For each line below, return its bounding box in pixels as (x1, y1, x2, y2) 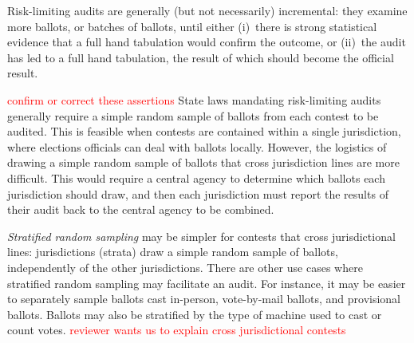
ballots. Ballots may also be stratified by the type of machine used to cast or (7, 306, 382, 322)
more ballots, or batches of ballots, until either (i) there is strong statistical (7, 18, 377, 34)
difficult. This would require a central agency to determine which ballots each (7, 169, 385, 186)
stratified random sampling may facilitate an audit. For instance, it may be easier (7, 274, 406, 291)
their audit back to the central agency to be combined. (7, 201, 274, 218)
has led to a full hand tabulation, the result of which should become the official (7, 49, 394, 65)
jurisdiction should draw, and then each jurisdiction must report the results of (7, 185, 388, 202)
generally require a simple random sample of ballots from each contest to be (7, 107, 379, 124)
